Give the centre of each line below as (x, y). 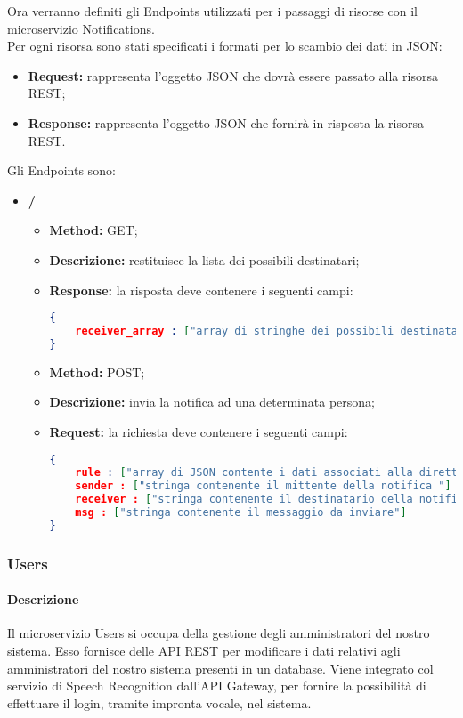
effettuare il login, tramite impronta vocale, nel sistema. (159, 702)
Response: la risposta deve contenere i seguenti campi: (201, 290)
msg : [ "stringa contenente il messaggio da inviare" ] (241, 513)
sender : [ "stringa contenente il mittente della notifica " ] (263, 486)
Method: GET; (93, 230)
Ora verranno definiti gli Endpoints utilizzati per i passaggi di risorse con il (212, 11)
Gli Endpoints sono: (61, 170)
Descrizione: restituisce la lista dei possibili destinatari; (204, 259)
